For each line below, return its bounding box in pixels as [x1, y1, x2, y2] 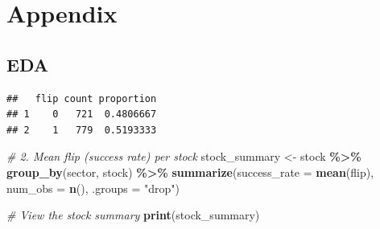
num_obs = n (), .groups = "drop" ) [6, 179, 180, 196]
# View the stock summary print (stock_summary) [6, 207, 260, 223]
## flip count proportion [6, 92, 157, 104]
